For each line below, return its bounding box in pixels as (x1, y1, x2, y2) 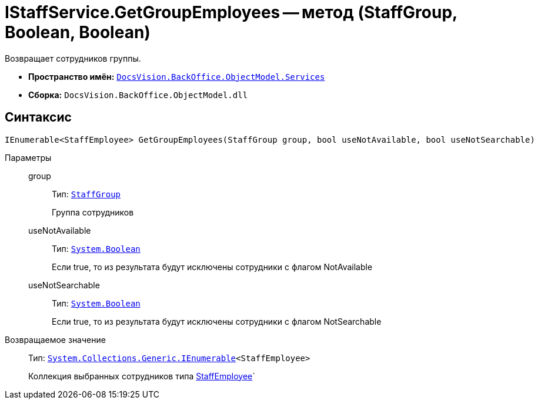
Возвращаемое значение (5, 334, 106, 345)
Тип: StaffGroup (52, 188, 121, 199)
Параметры (5, 152, 52, 163)
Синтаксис (5, 110, 72, 125)
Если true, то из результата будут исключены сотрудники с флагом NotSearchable (52, 316, 382, 326)
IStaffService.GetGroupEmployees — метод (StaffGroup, (5, 2, 457, 22)
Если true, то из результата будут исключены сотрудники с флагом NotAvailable (52, 261, 373, 272)
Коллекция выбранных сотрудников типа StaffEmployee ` (28, 371, 255, 381)
